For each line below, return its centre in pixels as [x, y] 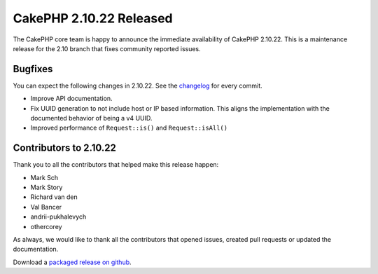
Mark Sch [44, 177]
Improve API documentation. [71, 99]
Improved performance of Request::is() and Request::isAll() [129, 128]
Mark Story [47, 187]
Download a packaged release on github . [72, 262]
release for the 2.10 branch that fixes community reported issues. [107, 48]
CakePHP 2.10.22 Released [93, 18]
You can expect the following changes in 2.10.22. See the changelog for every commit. [138, 85]
